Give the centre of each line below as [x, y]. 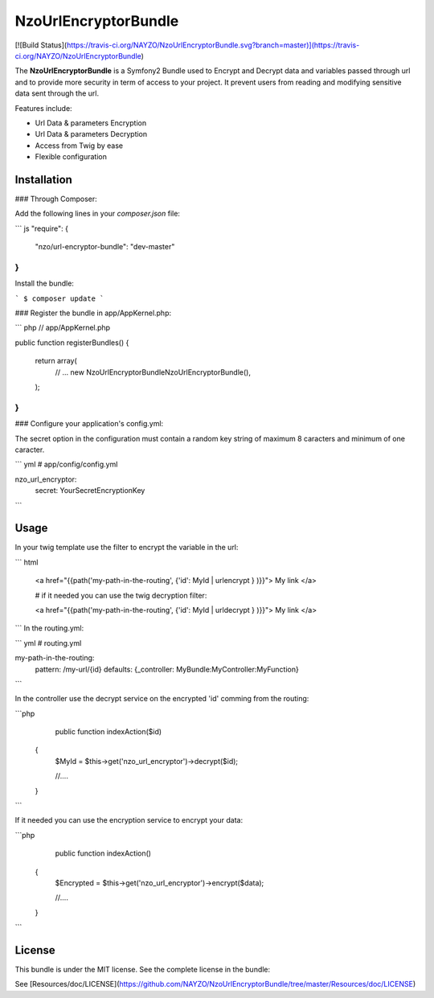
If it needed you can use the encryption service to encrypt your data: [129, 820]
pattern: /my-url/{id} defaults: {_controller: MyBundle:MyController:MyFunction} [167, 669]
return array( [56, 361]
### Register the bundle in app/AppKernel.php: [93, 313]
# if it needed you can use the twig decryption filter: [121, 595]
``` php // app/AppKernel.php [63, 328]
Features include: [43, 108]
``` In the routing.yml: [49, 628]
